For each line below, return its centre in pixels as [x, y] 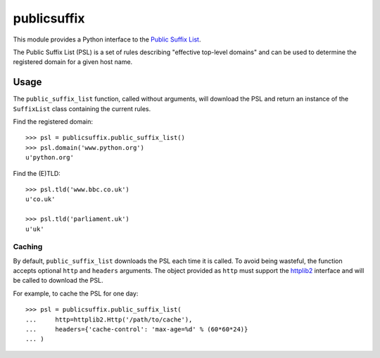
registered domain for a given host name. [73, 62]
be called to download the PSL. [58, 281]
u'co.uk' [40, 199]
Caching [28, 247]
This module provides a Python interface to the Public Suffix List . [107, 39]
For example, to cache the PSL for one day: [76, 293]
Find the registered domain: [53, 122]
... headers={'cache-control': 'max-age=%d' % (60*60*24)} [137, 330]
